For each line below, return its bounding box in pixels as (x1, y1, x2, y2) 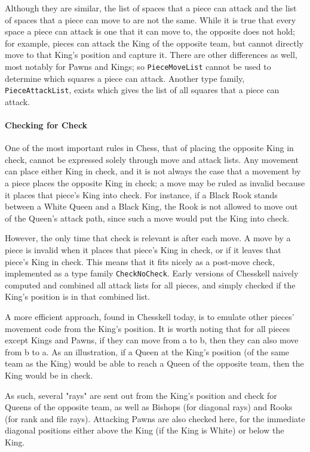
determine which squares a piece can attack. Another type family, (5, 72, 245, 84)
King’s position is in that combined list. (5, 290, 150, 303)
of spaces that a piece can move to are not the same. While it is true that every (5, 13, 296, 26)
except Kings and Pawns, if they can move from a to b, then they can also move (5, 334, 299, 346)
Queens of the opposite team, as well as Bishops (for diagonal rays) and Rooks (5, 401, 293, 413)
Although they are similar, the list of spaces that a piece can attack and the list (5, 2, 297, 14)
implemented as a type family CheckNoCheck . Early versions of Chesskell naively (5, 267, 299, 279)
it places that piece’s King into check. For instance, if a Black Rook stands (5, 188, 278, 201)
